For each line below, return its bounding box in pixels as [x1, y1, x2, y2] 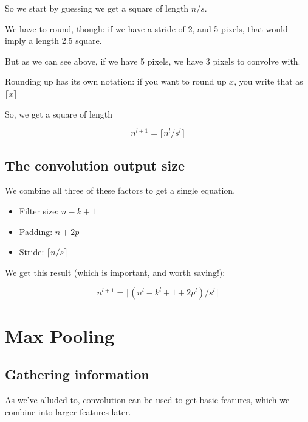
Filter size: [19, 205, 59, 217]
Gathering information [5, 365, 149, 384]
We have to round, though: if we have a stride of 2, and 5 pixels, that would [5, 22, 288, 35]
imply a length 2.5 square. [5, 34, 102, 47]
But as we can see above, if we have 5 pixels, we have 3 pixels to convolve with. [5, 54, 301, 67]
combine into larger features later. [5, 405, 131, 418]
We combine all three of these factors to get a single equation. [5, 184, 236, 197]
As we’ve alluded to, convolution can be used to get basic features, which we [5, 393, 290, 406]
